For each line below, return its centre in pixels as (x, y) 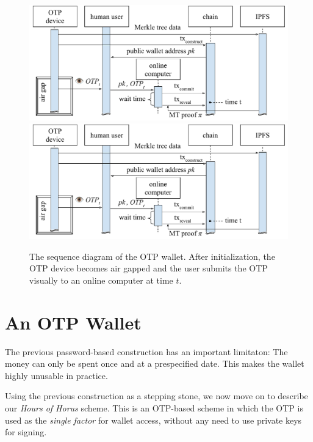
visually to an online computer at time (101, 280)
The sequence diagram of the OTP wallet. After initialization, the (152, 256)
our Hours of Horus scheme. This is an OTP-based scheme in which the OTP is (154, 407)
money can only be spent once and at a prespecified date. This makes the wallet (155, 363)
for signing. (26, 432)
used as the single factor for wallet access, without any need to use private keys (153, 420)
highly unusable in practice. (56, 375)
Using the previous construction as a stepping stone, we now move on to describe (156, 396)
